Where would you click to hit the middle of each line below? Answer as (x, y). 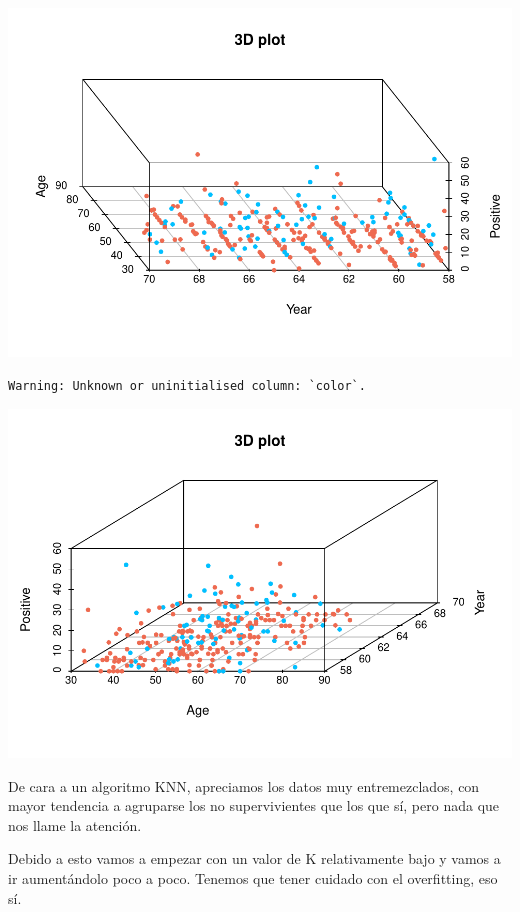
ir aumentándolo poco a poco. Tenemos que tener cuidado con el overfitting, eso (253, 878)
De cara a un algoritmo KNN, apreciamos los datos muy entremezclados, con (244, 785)
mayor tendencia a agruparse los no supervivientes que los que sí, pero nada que (254, 805)
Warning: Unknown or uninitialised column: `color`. (187, 385)
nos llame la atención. (75, 824)
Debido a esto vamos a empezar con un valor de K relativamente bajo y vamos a (254, 858)
